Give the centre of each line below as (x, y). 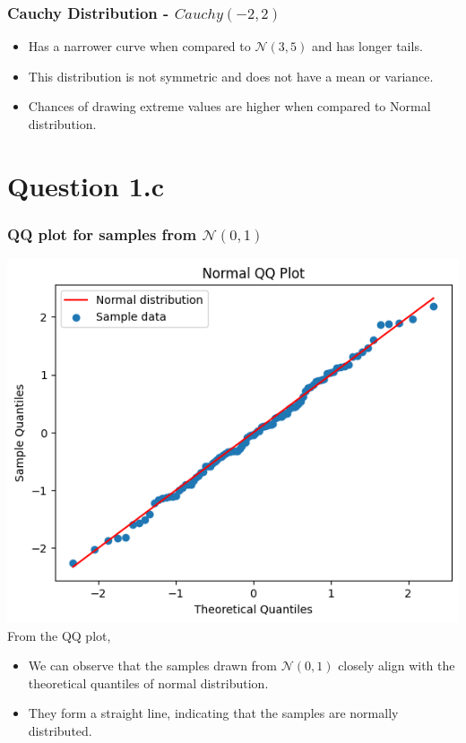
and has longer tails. (367, 46)
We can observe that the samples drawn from (153, 665)
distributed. (60, 731)
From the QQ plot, (59, 635)
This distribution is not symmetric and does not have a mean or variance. (231, 76)
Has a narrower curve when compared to (139, 46)
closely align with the (397, 665)
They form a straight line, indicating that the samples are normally (213, 713)
